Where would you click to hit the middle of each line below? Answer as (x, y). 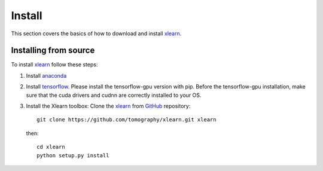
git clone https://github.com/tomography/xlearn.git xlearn (127, 120)
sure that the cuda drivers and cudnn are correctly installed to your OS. (114, 95)
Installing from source (53, 51)
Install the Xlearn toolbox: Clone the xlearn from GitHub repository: (108, 106)
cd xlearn (51, 147)
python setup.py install (73, 155)
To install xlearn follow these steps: (54, 65)
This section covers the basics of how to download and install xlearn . (96, 33)
